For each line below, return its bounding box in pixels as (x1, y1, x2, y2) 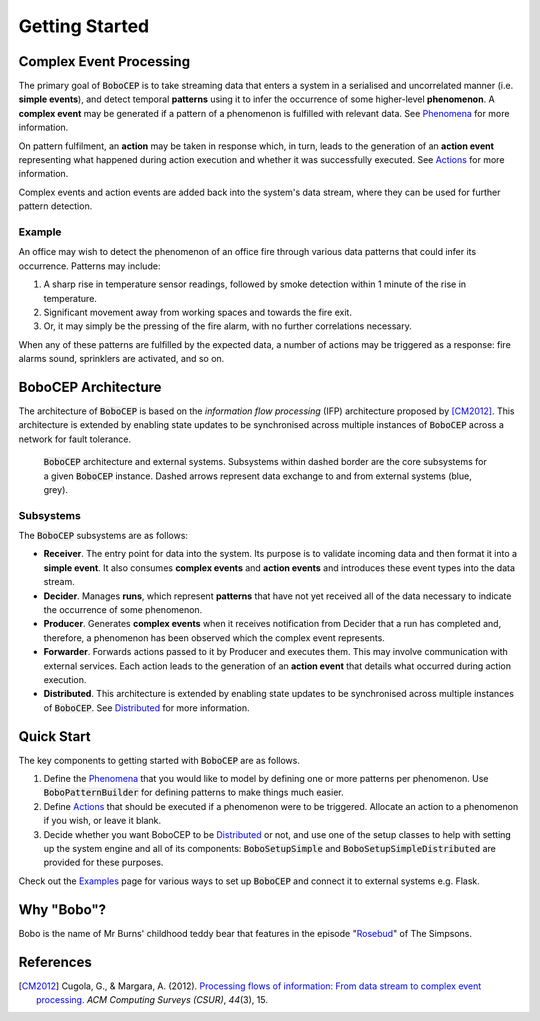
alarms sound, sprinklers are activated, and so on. (18, 353, 225, 365)
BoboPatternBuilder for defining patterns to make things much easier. (43, 786, 344, 799)
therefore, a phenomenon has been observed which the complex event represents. (43, 631, 385, 644)
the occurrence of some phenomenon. (43, 604, 203, 616)
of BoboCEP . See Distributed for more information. (43, 701, 250, 714)
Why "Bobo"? (18, 901, 107, 918)
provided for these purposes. (43, 856, 164, 869)
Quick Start (18, 728, 91, 745)
